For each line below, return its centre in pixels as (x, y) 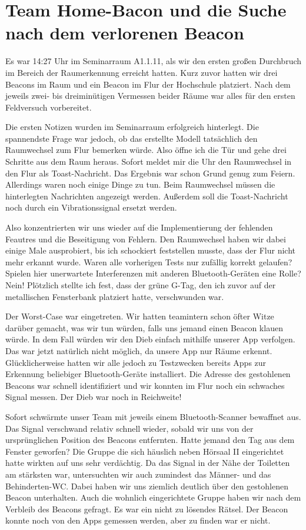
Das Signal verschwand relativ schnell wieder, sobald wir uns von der (129, 428)
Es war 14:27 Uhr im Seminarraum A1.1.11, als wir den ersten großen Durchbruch (154, 61)
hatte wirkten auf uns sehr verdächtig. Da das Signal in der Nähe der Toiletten (148, 463)
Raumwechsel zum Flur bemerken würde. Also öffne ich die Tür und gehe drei (146, 150)
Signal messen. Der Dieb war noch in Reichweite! (94, 397)
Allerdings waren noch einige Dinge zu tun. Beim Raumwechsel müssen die (140, 184)
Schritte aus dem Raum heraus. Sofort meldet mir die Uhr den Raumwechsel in (149, 161)
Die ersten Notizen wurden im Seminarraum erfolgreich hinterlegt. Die (132, 127)
